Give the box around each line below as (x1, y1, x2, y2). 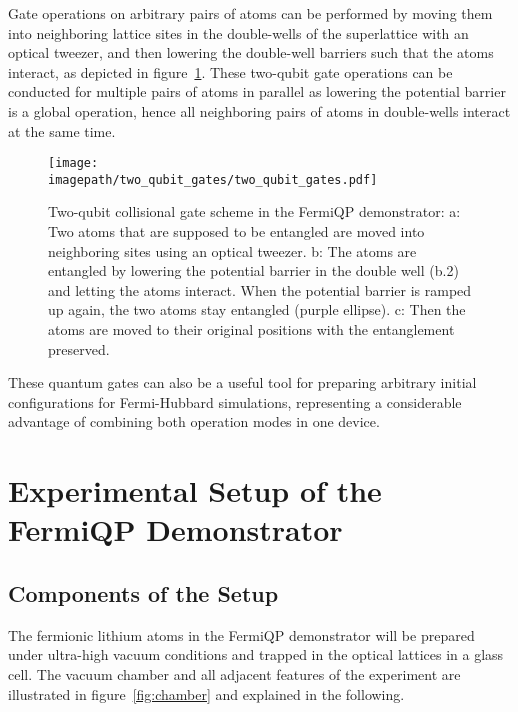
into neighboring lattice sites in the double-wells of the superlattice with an (8, 22, 469, 43)
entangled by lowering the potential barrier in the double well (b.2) (48, 260, 459, 281)
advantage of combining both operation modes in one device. (8, 411, 380, 432)
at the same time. (8, 120, 116, 141)
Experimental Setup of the (8, 470, 382, 511)
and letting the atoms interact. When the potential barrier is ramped (48, 279, 472, 300)
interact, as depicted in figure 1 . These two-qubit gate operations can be (8, 61, 453, 82)
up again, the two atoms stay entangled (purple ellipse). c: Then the (48, 299, 466, 320)
